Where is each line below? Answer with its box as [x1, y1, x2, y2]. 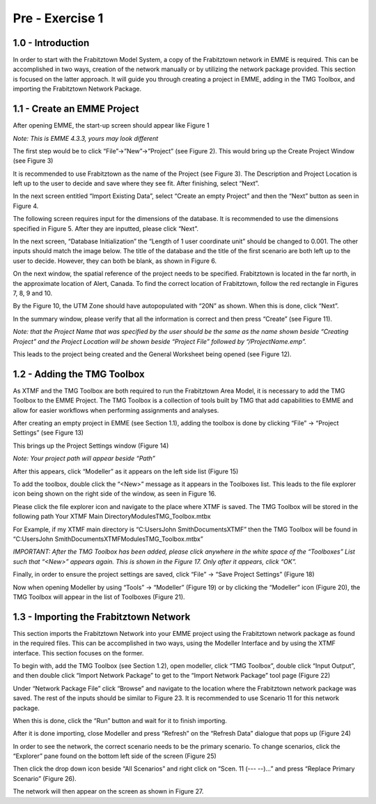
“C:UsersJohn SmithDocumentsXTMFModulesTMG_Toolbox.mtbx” [13, 534, 203, 543]
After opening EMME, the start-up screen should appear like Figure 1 [13, 121, 210, 130]
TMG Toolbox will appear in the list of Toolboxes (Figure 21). [13, 593, 185, 601]
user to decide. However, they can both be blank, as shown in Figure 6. [13, 257, 217, 265]
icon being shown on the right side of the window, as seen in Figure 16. [13, 490, 217, 498]
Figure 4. [13, 202, 39, 210]
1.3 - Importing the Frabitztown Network [13, 611, 191, 623]
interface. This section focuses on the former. [13, 648, 144, 657]
